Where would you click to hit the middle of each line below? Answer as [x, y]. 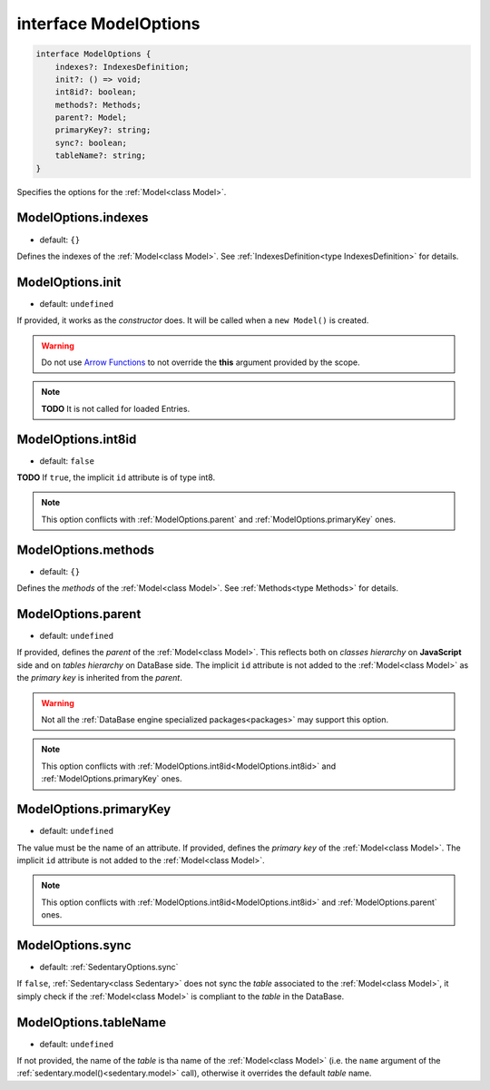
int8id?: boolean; [96, 92]
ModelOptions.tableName [92, 1022]
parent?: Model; [91, 118]
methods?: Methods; [98, 105]
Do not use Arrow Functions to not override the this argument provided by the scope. [201, 362]
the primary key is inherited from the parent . [100, 678]
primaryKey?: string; [103, 130]
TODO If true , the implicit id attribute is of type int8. [116, 477]
